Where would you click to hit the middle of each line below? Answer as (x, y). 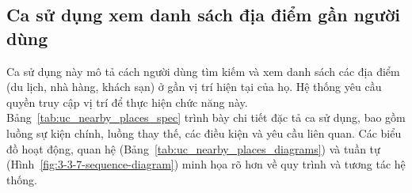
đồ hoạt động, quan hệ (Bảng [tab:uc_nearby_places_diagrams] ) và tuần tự (193, 148)
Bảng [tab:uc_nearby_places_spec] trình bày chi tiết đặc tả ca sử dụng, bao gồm (206, 117)
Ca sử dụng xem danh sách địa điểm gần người (203, 15)
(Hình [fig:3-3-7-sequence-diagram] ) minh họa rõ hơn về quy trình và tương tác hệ (206, 164)
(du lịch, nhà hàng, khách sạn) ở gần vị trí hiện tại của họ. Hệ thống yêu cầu (194, 87)
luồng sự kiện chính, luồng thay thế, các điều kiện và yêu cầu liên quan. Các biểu (204, 132)
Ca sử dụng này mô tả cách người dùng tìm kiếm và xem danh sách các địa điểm (203, 71)
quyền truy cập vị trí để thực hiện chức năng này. (127, 102)
